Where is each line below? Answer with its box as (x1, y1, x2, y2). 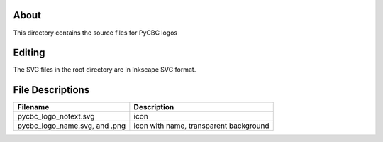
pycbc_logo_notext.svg (17, 111, 95, 121)
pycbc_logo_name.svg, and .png (17, 121, 126, 131)
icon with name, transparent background (133, 121, 270, 131)
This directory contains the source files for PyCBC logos (13, 28, 177, 37)
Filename (17, 102, 50, 112)
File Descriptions (13, 84, 90, 96)
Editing (13, 47, 45, 59)
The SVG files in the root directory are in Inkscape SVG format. (13, 65, 196, 74)
